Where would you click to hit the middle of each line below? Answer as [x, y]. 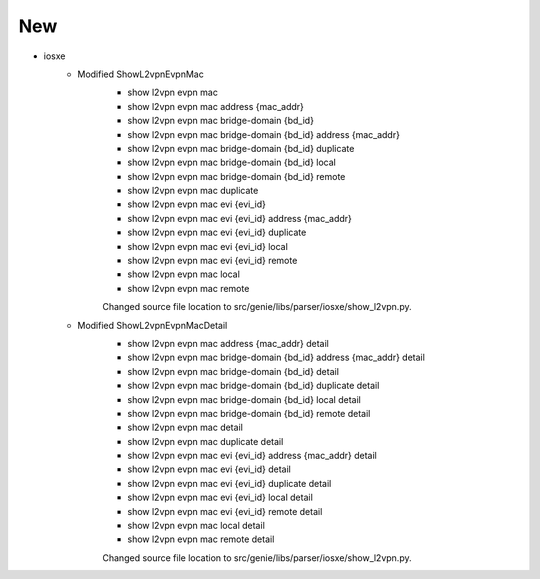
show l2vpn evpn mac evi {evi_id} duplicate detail [229, 483]
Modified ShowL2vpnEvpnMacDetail [152, 325]
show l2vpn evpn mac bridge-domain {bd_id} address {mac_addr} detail [276, 357]
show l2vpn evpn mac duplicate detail [205, 441]
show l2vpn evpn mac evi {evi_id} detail [209, 469]
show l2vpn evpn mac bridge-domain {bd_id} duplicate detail [253, 386]
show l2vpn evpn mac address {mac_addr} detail [228, 343]
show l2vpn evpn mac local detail [196, 526]
